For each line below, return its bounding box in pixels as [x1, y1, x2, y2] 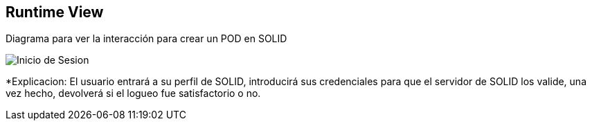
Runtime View [6, 3, 104, 21]
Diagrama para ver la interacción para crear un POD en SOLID [6, 33, 287, 45]
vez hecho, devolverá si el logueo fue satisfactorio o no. [6, 87, 261, 100]
